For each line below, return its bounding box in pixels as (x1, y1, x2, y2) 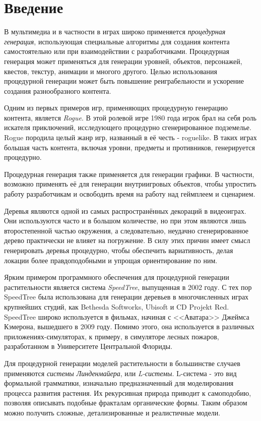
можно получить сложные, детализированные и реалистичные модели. (4, 407, 221, 417)
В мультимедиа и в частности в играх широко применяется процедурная (4, 26, 226, 37)
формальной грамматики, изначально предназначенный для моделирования (4, 378, 234, 388)
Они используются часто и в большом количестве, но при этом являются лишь (4, 215, 246, 226)
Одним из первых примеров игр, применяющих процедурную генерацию (4, 102, 228, 113)
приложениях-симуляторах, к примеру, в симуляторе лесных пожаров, (4, 331, 219, 341)
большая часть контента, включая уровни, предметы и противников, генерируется (4, 142, 255, 152)
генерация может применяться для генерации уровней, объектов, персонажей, (4, 55, 242, 66)
